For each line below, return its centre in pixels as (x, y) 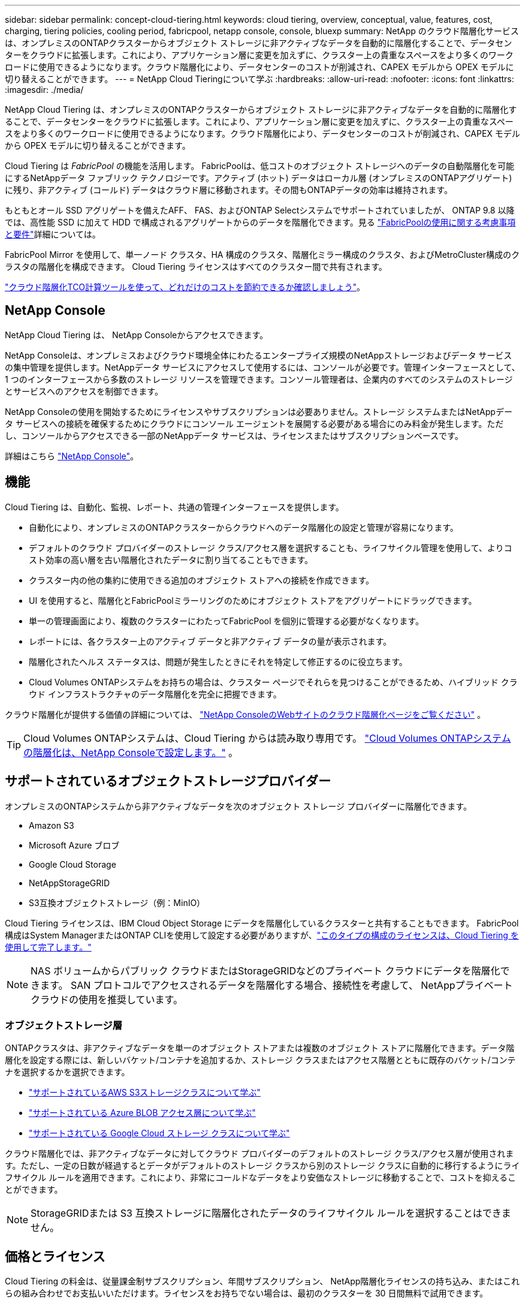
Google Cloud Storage (73, 864)
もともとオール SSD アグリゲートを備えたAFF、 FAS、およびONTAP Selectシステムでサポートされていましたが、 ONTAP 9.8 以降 (260, 210)
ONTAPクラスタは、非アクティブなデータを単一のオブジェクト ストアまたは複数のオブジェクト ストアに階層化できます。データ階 (260, 1048)
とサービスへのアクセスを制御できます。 (84, 391)
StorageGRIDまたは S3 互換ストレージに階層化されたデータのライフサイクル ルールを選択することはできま (271, 1213)
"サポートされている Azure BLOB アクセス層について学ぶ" (142, 1113)
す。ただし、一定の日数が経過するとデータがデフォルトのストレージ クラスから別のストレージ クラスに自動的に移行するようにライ (262, 1166)
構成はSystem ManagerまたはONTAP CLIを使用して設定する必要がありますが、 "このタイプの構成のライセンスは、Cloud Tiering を (262, 935)
